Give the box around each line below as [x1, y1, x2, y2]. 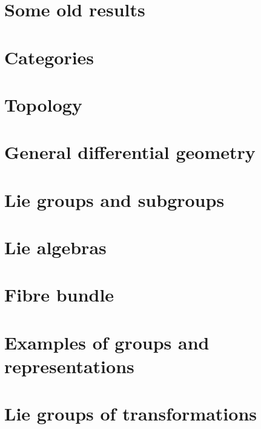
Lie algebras [4, 235, 107, 260]
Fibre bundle [4, 282, 114, 307]
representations [4, 354, 134, 378]
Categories [4, 44, 94, 69]
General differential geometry [4, 140, 256, 164]
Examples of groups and [4, 329, 210, 354]
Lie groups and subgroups [4, 187, 225, 212]
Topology [4, 92, 82, 117]
